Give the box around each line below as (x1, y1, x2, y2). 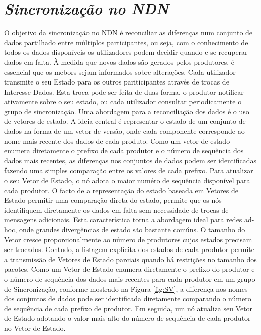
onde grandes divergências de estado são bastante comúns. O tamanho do (19, 224, 245, 234)
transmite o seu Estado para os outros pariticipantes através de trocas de (4, 76, 229, 87)
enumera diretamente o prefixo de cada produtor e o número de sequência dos (4, 145, 244, 156)
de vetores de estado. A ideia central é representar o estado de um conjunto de (4, 116, 246, 126)
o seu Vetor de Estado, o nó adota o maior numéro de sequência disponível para (4, 175, 250, 186)
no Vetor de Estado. (4, 322, 66, 333)
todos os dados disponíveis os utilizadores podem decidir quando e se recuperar (4, 47, 248, 57)
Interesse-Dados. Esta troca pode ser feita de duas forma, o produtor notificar (4, 86, 244, 97)
